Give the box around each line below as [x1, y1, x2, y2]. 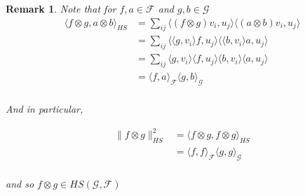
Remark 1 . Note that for [6, 1, 116, 15]
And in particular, [6, 101, 83, 115]
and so [6, 176, 34, 190]
